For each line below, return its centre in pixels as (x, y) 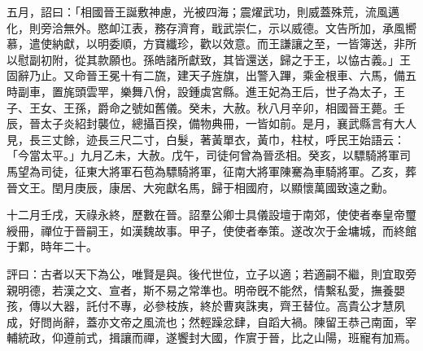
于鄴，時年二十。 (52, 246)
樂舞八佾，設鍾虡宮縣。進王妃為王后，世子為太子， (257, 91)
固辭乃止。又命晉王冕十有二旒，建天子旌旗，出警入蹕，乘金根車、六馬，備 (206, 75)
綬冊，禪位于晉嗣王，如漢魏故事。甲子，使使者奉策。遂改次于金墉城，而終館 (211, 230)
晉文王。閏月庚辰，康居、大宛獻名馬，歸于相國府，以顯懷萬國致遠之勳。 (200, 187)
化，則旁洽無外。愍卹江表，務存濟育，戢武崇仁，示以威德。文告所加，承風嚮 (211, 27)
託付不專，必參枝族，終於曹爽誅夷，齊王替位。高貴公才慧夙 (245, 306)
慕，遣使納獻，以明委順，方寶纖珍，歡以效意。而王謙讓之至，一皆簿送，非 (206, 44)
